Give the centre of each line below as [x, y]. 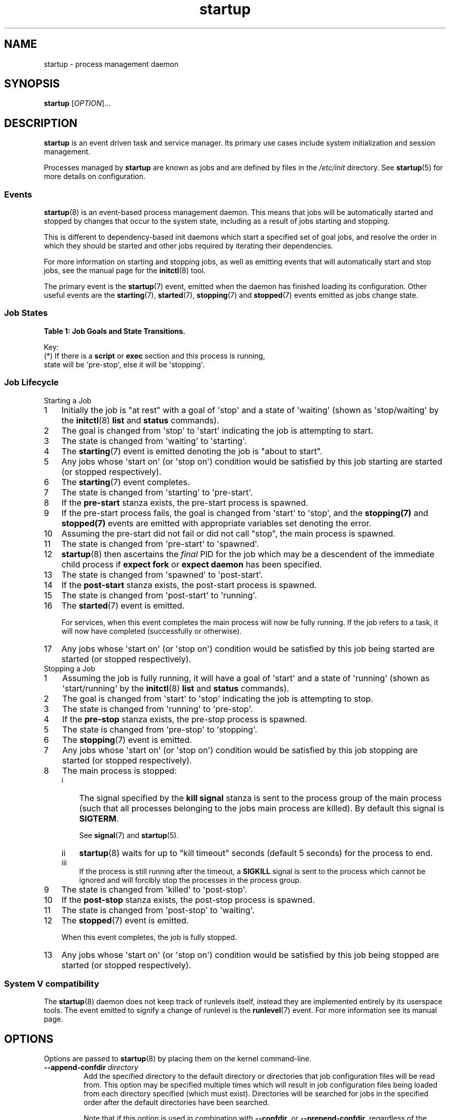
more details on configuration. [95, 176]
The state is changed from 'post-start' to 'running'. [159, 595]
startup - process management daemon [111, 64]
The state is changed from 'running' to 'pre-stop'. [158, 709]
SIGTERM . [99, 818]
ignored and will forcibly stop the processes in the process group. [190, 880]
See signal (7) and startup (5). [129, 835]
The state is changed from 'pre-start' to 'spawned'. [160, 544]
